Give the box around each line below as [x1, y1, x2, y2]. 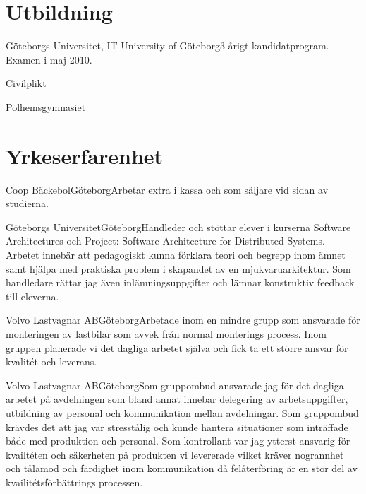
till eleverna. [6, 288, 59, 303]
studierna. [6, 196, 49, 211]
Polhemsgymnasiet [6, 99, 86, 114]
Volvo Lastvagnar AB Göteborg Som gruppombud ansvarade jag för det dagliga [6, 377, 344, 392]
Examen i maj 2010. [6, 52, 92, 66]
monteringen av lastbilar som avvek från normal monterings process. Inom [6, 326, 327, 341]
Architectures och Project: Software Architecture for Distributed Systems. [6, 233, 325, 248]
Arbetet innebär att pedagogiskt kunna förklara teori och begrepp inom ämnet [6, 247, 346, 261]
